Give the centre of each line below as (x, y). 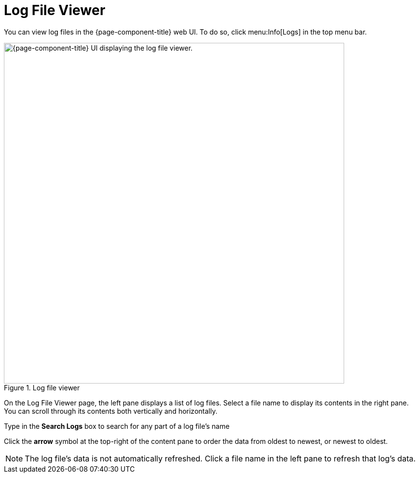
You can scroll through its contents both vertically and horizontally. (111, 411)
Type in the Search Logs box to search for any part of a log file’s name (117, 426)
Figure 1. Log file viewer (42, 387)
